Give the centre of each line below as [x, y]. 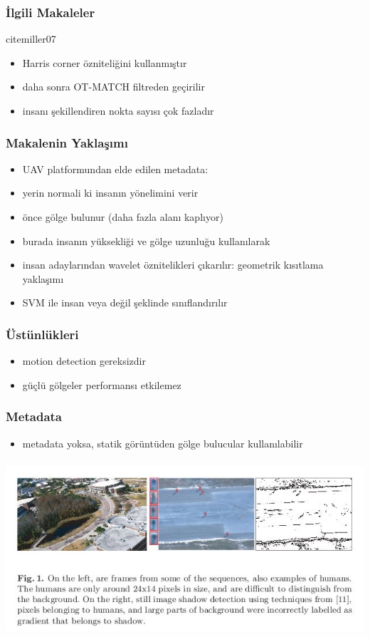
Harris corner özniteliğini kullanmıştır [105, 62]
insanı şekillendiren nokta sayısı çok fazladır [118, 110]
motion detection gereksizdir [84, 361]
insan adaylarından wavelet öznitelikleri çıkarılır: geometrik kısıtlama [173, 265]
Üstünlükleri [42, 334]
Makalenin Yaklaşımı [67, 142]
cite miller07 [31, 39]
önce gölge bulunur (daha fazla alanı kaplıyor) [123, 217]
